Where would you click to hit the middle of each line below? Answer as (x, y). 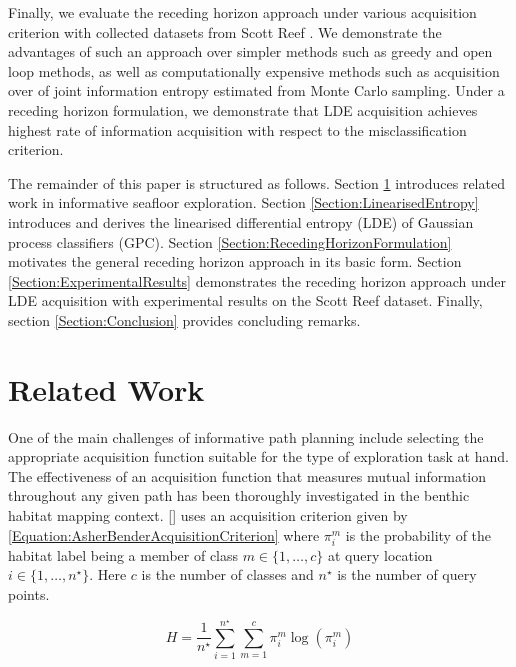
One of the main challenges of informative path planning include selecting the (246, 436)
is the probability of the (418, 534)
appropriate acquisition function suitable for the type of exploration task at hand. (258, 456)
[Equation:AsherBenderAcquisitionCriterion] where (164, 534)
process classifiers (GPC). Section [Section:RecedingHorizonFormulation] (230, 241)
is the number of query (407, 574)
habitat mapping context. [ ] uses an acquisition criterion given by (208, 515)
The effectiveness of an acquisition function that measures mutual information (247, 475)
